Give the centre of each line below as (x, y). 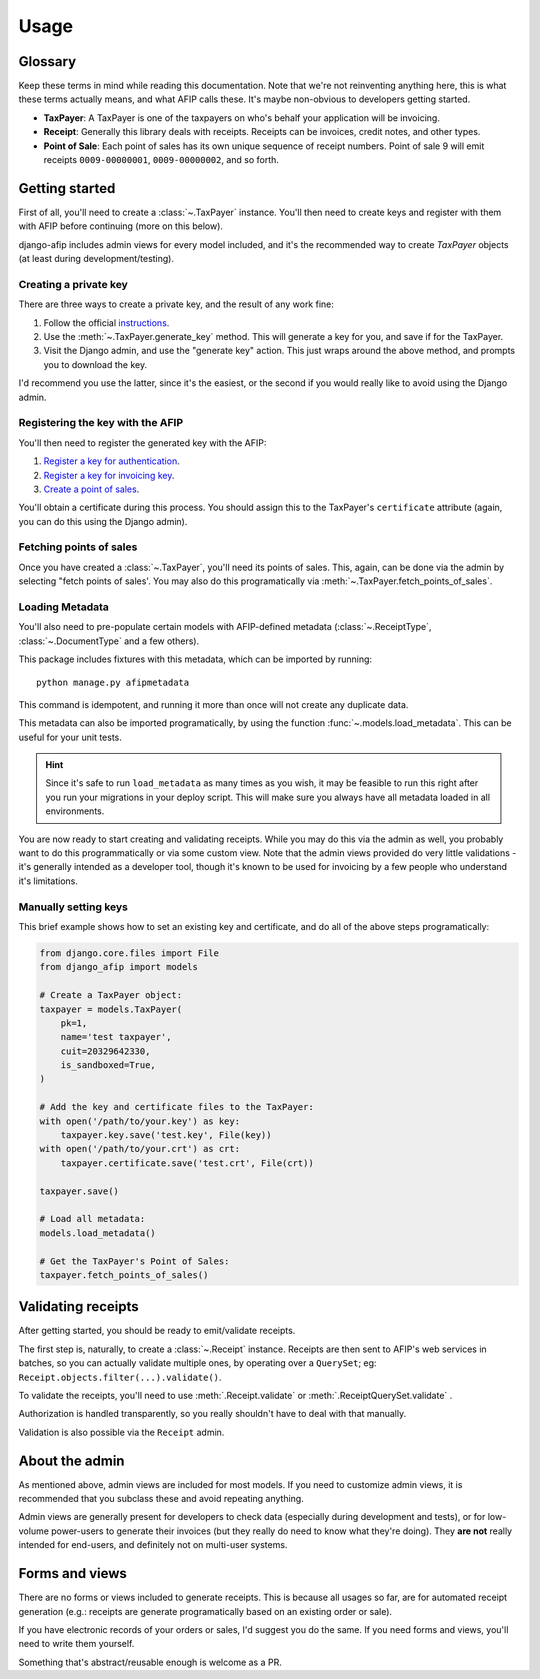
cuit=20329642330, (105, 1051)
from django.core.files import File (129, 953)
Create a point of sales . (91, 489)
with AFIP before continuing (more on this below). (121, 226)
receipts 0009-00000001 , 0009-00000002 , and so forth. (161, 160)
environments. (75, 811)
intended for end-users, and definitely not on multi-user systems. (153, 1545)
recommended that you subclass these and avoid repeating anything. (161, 1499)
